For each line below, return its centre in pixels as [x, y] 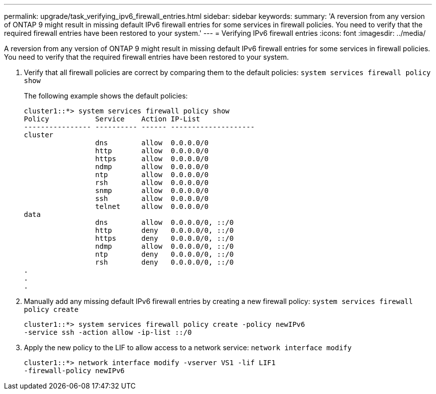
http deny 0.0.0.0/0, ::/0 [164, 230]
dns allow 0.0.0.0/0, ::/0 [164, 222]
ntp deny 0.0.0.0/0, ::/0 [164, 254]
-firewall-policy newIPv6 [74, 371]
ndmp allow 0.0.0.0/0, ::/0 [164, 246]
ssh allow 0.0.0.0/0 [152, 198]
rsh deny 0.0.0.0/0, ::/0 [164, 262]
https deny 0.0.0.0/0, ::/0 [164, 238]
